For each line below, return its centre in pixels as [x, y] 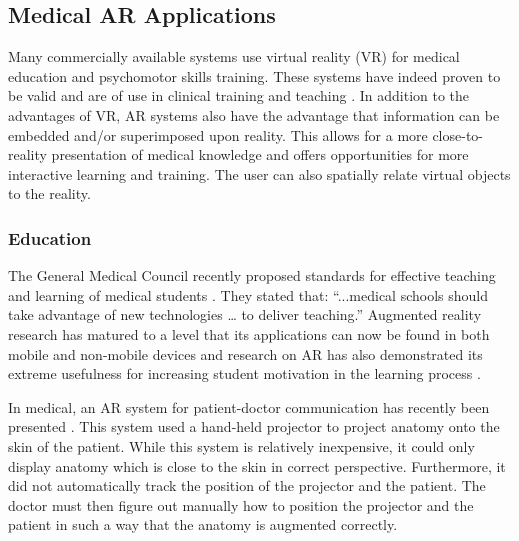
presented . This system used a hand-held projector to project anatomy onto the [254, 426]
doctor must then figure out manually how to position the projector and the [241, 504]
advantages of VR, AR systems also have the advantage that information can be [254, 114]
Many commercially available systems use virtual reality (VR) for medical [234, 56]
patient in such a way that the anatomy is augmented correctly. [203, 524]
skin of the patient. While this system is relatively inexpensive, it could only [241, 445]
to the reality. [49, 193]
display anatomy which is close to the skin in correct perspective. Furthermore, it [257, 465]
